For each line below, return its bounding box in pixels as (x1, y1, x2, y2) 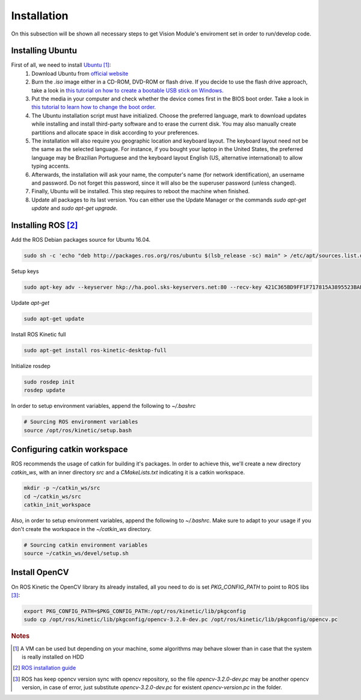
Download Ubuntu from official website (31, 70, 129, 77)
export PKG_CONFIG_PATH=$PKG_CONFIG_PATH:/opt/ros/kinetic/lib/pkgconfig (23, 607, 246, 615)
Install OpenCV (11, 567, 69, 577)
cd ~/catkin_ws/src (23, 493, 81, 500)
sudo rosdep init (23, 378, 75, 385)
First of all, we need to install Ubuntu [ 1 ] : (11, 61, 111, 69)
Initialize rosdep (11, 362, 51, 369)
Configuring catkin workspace (11, 444, 128, 455)
